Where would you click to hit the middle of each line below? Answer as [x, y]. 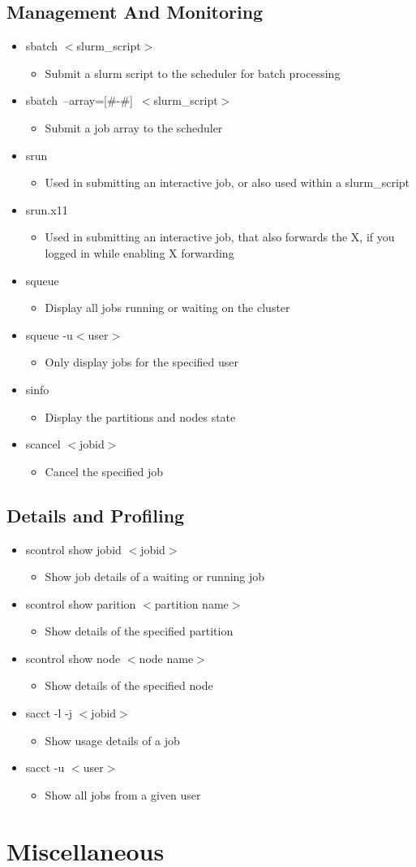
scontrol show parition [81, 603]
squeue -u [49, 334]
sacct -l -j [49, 713]
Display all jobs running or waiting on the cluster [167, 308]
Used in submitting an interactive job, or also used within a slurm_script [227, 182]
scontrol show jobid [73, 549]
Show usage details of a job [112, 740]
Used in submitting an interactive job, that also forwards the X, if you [220, 237]
